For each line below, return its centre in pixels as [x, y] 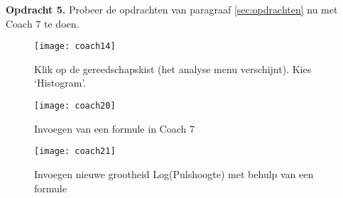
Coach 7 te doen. [43, 23]
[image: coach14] [75, 46]
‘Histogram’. [60, 83]
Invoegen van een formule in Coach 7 [114, 128]
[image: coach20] [75, 106]
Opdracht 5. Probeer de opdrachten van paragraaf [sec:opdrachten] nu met [172, 9]
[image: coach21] [75, 152]
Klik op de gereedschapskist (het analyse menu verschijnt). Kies [173, 68]
